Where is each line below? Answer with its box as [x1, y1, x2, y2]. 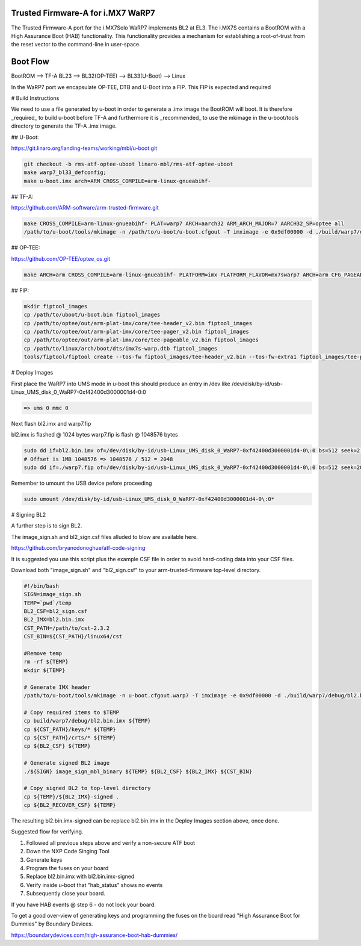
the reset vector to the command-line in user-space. [11, 41, 141, 48]
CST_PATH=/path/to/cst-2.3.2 [23, 624, 110, 632]
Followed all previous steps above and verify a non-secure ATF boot [26, 839, 196, 846]
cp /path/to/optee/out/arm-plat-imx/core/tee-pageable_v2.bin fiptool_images [23, 337, 259, 343]
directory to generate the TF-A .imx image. [11, 122, 117, 129]
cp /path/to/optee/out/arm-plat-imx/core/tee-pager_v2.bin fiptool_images [23, 328, 250, 335]
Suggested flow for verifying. [11, 828, 84, 835]
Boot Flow [11, 57, 49, 67]
